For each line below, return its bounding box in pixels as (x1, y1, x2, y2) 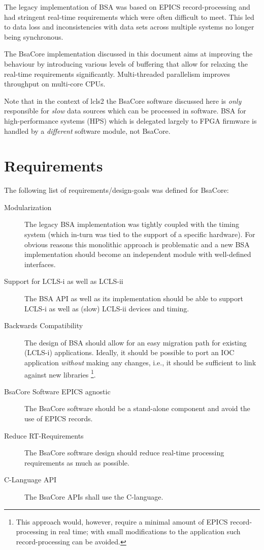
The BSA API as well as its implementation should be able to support (24, 293, 243, 303)
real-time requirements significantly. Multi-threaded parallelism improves (4, 68, 230, 79)
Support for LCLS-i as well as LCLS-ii (4, 276, 123, 286)
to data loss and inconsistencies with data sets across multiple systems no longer (4, 21, 254, 32)
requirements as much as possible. (24, 457, 129, 468)
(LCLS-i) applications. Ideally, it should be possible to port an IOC (24, 347, 235, 358)
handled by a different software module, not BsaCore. (4, 125, 171, 136)
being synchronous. (4, 31, 63, 42)
